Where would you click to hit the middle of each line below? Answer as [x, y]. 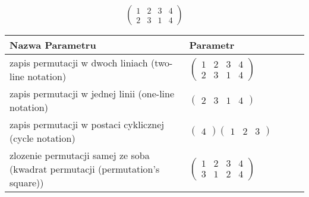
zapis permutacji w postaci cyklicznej [87, 125]
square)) [27, 183]
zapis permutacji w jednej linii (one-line [92, 94]
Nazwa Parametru [53, 45]
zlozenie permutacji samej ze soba [80, 155]
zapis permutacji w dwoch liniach [79, 63]
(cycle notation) [42, 138]
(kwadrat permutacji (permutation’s [85, 169]
